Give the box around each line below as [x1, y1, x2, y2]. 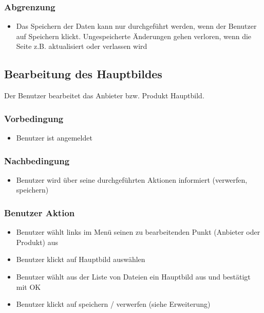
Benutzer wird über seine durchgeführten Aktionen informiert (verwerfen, [16, 174, 248, 185]
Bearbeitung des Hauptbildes [4, 66, 162, 82]
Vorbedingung [4, 112, 64, 125]
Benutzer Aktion [4, 206, 75, 219]
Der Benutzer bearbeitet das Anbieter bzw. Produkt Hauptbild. [4, 90, 204, 101]
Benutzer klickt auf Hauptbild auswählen [16, 254, 145, 265]
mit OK [16, 281, 41, 292]
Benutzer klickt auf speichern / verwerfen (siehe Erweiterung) [16, 299, 211, 309]
